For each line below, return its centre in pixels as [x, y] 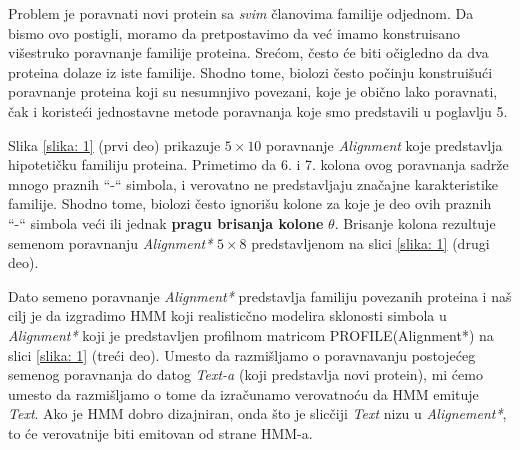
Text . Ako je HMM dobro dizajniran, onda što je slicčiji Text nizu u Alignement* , [257, 413]
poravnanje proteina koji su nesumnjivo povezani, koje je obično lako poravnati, [253, 91]
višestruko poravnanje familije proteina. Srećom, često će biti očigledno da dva [248, 52]
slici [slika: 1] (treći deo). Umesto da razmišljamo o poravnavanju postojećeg [242, 354]
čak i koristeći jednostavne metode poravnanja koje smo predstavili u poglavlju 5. [258, 110]
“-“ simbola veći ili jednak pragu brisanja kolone [166, 222]
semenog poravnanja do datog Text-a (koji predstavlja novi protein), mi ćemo [245, 374]
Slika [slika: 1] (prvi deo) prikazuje [114, 144]
